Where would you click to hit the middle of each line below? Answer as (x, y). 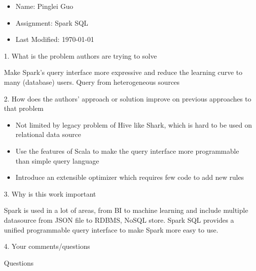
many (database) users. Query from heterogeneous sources (92, 82)
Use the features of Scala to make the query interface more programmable (127, 151)
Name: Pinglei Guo (44, 6)
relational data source (48, 134)
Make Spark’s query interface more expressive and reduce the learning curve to (123, 72)
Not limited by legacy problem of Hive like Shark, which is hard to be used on (134, 124)
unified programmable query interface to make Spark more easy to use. (111, 229)
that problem (24, 108)
